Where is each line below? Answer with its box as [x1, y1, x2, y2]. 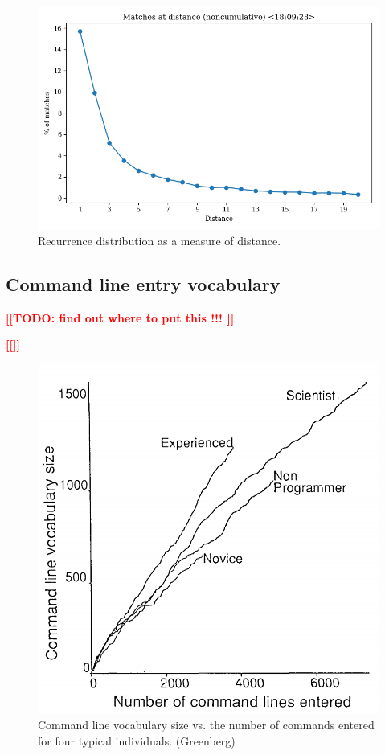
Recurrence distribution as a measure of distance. [38, 232, 281, 248]
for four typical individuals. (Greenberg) [38, 732, 236, 749]
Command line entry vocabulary [6, 271, 281, 296]
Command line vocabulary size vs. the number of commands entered [38, 716, 375, 733]
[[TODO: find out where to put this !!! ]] [6, 309, 235, 326]
